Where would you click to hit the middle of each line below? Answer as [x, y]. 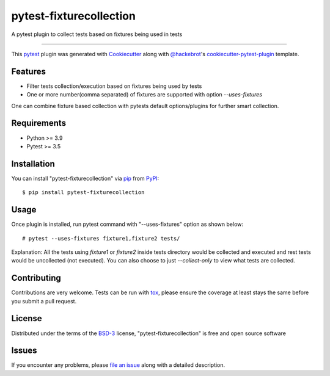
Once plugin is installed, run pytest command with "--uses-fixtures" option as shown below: [127, 224]
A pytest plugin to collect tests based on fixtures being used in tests [97, 34]
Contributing [36, 278]
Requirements [39, 123]
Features [28, 71]
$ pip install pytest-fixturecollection [83, 193]
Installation [33, 164]
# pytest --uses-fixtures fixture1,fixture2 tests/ [101, 238]
